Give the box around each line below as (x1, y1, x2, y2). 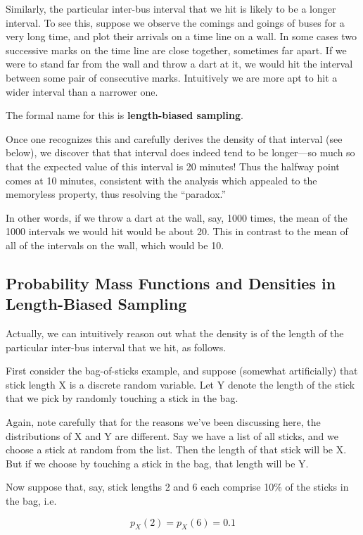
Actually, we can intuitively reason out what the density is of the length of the (6, 326, 344, 341)
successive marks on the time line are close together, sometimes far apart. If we (6, 42, 347, 57)
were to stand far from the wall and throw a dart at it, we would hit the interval (6, 56, 353, 71)
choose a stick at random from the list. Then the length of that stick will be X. (6, 442, 347, 457)
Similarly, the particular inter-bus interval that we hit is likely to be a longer (6, 1, 336, 15)
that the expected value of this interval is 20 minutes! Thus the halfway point (6, 158, 340, 173)
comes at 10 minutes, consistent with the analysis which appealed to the (6, 172, 317, 187)
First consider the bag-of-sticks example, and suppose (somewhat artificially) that (6, 363, 358, 378)
